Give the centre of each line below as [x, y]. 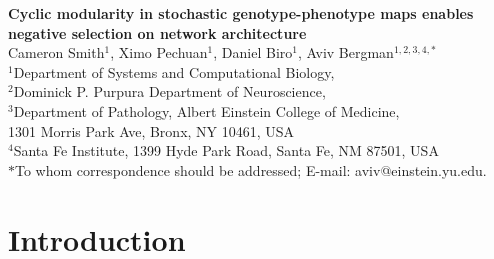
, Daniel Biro [253, 52]
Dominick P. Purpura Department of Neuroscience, [169, 91]
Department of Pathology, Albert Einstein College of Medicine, [206, 110]
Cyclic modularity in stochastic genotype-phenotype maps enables [241, 13]
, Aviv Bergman [345, 52]
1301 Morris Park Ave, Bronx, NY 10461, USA [151, 130]
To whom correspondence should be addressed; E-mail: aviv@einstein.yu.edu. [251, 169]
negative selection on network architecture [157, 32]
